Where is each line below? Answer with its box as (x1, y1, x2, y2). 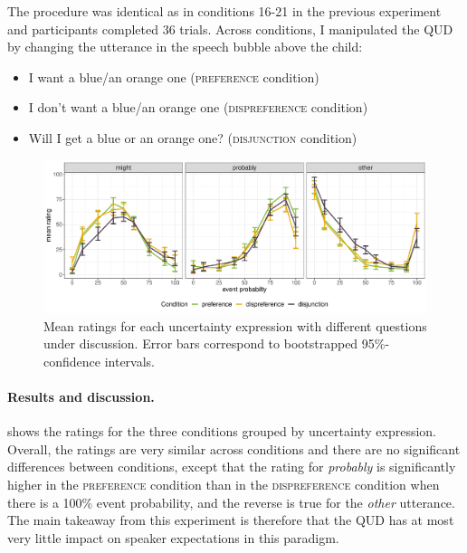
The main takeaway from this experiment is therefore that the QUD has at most (7, 510, 454, 529)
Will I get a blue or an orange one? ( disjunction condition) (28, 128, 357, 147)
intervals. (104, 351, 156, 370)
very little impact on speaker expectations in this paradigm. (7, 528, 339, 547)
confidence (43, 351, 100, 370)
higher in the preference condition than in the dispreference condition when (7, 475, 440, 494)
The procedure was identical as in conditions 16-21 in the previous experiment (7, 2, 442, 20)
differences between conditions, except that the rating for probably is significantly (7, 457, 456, 476)
